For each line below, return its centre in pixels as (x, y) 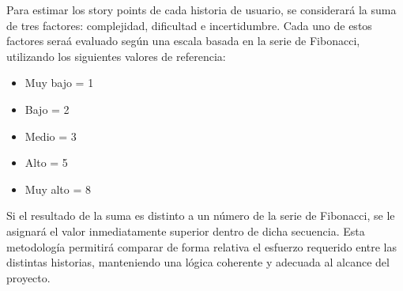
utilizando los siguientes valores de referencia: (116, 56)
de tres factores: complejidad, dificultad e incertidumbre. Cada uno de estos (189, 25)
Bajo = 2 (47, 109)
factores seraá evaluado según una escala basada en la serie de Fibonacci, (183, 41)
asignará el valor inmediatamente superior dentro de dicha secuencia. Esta (186, 231)
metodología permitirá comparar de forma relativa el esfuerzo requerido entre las (202, 246)
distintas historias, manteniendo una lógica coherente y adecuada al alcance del (198, 262)
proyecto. (28, 277)
